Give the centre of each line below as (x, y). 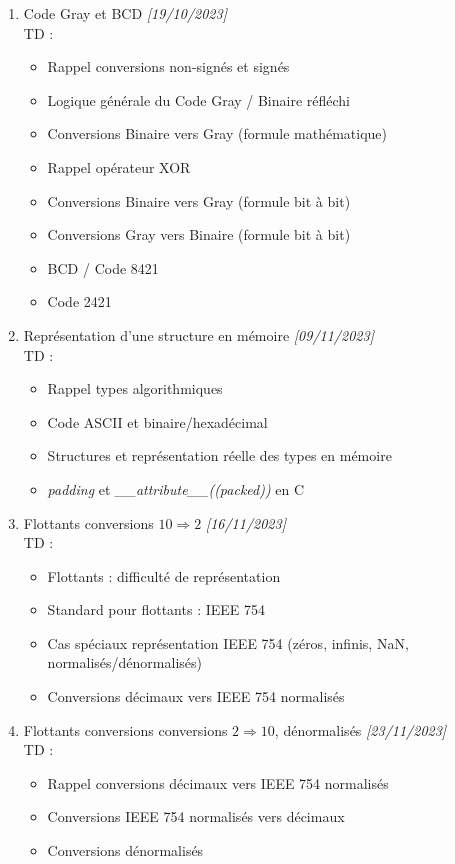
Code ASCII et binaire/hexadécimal (157, 421)
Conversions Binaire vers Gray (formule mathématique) (217, 133)
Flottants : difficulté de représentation (164, 575)
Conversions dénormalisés (125, 850)
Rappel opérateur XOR (119, 166)
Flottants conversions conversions (125, 729)
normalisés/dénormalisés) (124, 662)
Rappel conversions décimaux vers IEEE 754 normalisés (218, 782)
